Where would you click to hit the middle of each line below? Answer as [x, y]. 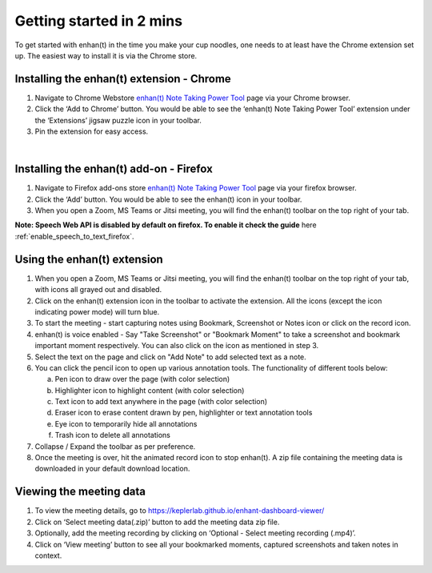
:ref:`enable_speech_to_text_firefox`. [74, 236]
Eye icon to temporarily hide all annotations [126, 423]
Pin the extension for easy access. [92, 131]
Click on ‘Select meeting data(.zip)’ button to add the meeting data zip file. [157, 522]
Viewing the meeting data [80, 492]
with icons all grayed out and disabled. [98, 290]
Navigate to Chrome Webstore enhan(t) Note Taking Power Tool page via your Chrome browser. [193, 98]
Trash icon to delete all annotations [113, 435]
